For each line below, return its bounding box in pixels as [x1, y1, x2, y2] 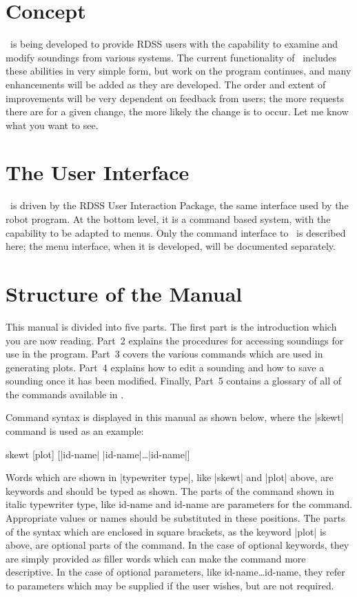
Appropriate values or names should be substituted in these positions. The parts [6, 511, 345, 525]
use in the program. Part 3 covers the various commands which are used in [6, 346, 323, 361]
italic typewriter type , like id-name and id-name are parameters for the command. [6, 497, 353, 511]
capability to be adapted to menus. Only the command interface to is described [6, 225, 346, 239]
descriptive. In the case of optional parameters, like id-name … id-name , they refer [6, 565, 345, 579]
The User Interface [6, 158, 190, 186]
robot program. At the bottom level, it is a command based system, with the [6, 212, 331, 226]
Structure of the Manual [6, 279, 243, 307]
